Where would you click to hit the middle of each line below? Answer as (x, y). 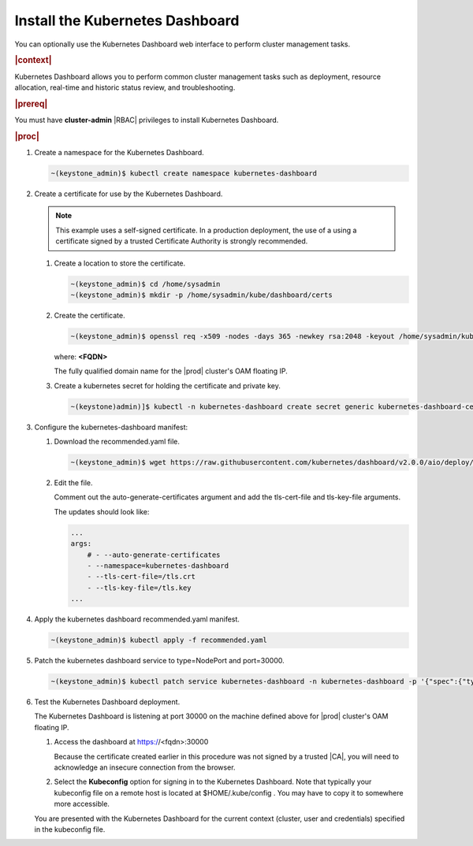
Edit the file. (74, 483)
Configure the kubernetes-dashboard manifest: (111, 427)
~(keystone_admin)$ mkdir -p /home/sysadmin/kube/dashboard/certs (201, 295)
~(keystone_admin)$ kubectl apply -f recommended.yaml (159, 640)
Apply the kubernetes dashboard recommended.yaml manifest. (137, 619)
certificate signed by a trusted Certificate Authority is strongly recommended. (182, 241)
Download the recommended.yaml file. (117, 442)
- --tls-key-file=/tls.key (140, 588)
